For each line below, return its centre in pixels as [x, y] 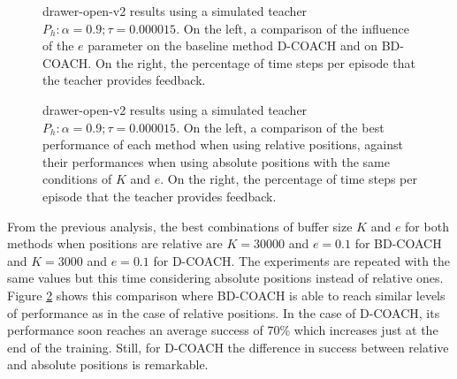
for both [427, 226]
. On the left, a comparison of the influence [293, 28]
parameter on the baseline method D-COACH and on [233, 45]
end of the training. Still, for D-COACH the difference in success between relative [228, 347]
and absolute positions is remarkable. [108, 364]
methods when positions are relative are [115, 243]
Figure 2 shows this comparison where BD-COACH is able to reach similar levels [226, 295]
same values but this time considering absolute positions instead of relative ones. [225, 278]
